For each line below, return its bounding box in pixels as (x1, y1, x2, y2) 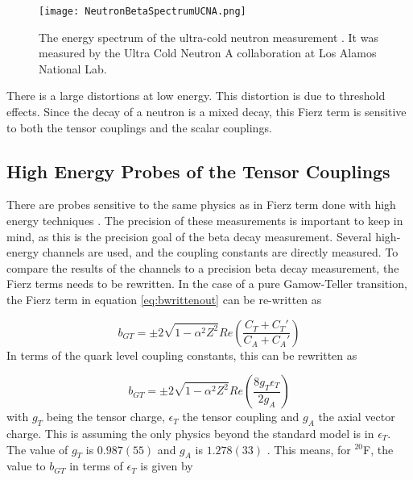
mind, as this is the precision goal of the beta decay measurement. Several (6, 227, 372, 244)
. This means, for (266, 440, 351, 457)
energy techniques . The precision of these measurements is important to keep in (6, 212, 403, 229)
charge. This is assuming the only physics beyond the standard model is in (6, 424, 374, 441)
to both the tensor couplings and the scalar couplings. (6, 119, 272, 136)
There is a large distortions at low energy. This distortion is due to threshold (6, 87, 386, 104)
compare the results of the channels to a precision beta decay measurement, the (6, 259, 399, 276)
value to (6, 457, 46, 474)
